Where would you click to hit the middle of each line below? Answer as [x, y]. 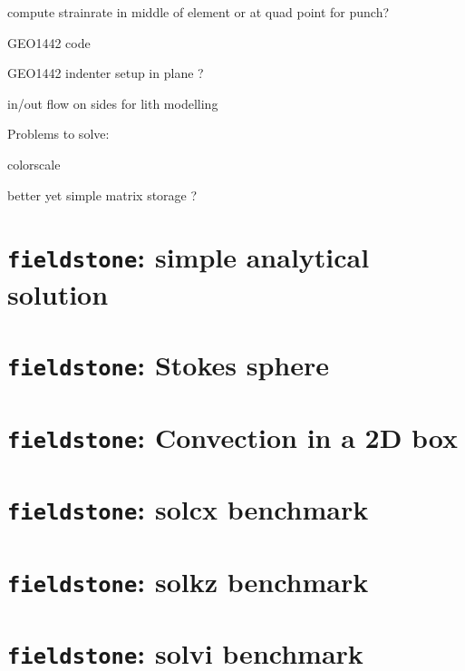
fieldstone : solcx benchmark [188, 509]
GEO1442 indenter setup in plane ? [106, 73]
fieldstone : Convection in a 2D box [233, 437]
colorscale [34, 164]
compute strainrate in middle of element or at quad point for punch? [199, 12]
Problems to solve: [58, 134]
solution [58, 293]
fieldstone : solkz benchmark [188, 581]
